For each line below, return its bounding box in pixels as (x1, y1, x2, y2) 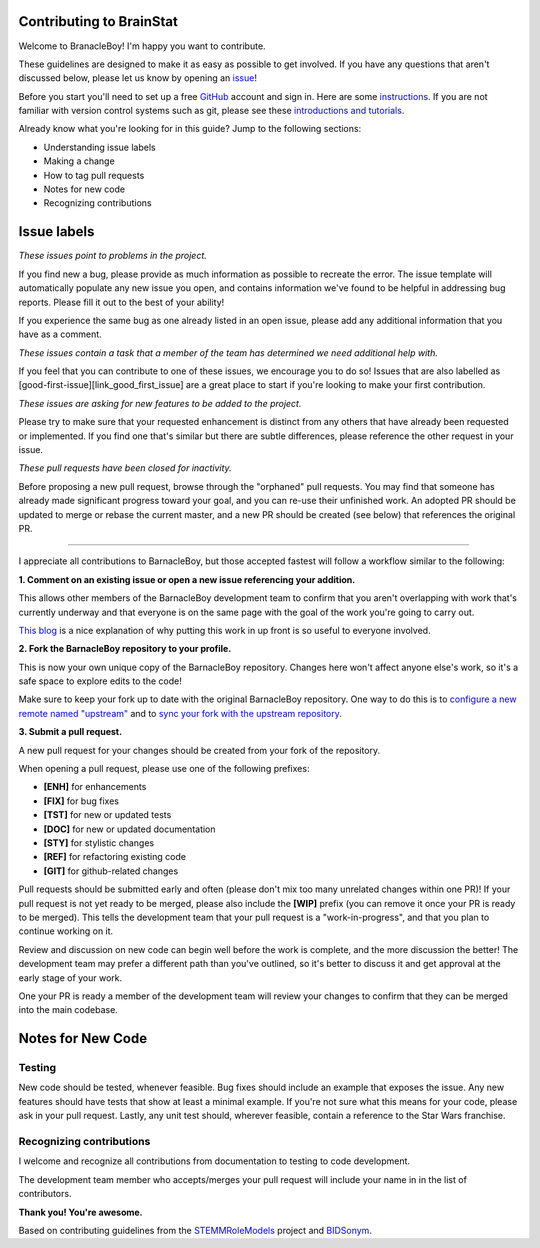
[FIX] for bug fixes (43, 795, 120, 807)
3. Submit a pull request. (18, 726, 123, 738)
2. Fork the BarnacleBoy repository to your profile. (18, 643, 232, 655)
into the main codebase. (18, 1004, 119, 1016)
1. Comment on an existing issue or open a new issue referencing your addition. (18, 573, 356, 585)
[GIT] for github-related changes (43, 865, 179, 877)
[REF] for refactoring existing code (43, 851, 187, 863)
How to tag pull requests (43, 169, 145, 181)
